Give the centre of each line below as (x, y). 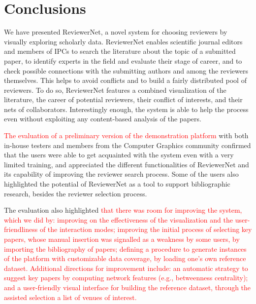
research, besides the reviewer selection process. (76, 193)
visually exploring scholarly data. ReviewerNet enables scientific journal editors (123, 41)
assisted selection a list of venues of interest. (70, 297)
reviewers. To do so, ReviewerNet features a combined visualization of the (115, 90)
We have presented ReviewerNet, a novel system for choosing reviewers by (116, 32)
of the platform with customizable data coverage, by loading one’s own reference (125, 258)
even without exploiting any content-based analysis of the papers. (103, 119)
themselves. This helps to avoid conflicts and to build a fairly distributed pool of (125, 80)
